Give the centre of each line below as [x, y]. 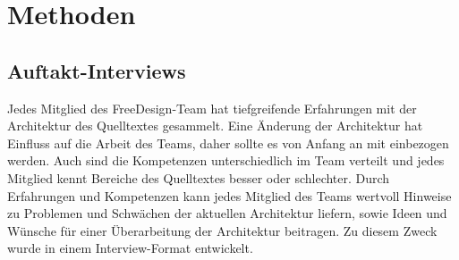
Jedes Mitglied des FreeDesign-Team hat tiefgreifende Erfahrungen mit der [212, 108]
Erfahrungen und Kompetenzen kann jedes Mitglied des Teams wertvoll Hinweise [229, 195]
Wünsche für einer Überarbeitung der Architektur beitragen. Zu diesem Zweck [222, 230]
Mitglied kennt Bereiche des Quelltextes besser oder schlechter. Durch [199, 177]
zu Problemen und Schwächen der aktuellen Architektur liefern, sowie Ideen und [227, 213]
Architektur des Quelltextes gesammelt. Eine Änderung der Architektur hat [215, 126]
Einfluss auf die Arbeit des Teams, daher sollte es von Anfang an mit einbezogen [228, 143]
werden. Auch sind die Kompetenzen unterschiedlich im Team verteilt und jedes [226, 160]
